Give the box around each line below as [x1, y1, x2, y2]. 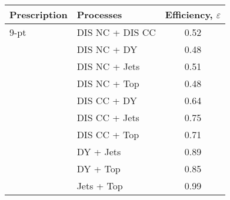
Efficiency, [165, 8, 213, 21]
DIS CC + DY [76, 94, 137, 107]
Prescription [9, 8, 68, 21]
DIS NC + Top [76, 76, 139, 90]
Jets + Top [76, 179, 123, 192]
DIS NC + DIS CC [76, 25, 156, 39]
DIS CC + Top [76, 128, 139, 141]
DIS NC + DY [76, 42, 138, 56]
